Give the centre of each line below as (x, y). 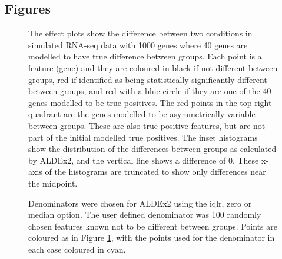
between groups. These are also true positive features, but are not (147, 125)
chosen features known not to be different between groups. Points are (153, 226)
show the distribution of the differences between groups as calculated (152, 149)
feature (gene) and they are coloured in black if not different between (153, 67)
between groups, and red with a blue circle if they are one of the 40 (150, 91)
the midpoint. (53, 183)
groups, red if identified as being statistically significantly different (148, 79)
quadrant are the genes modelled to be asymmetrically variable (142, 114)
